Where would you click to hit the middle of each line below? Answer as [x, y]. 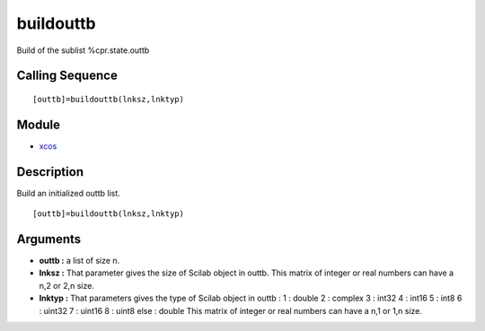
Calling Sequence [67, 76]
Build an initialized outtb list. [68, 193]
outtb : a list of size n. [79, 261]
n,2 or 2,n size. [66, 285]
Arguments [49, 239]
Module [38, 124]
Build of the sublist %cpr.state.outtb [83, 50]
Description [50, 172]
